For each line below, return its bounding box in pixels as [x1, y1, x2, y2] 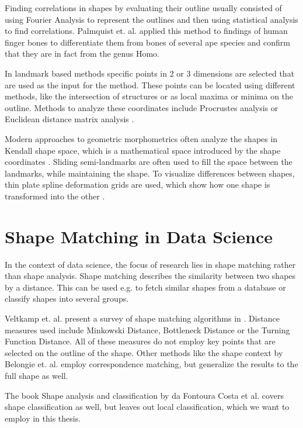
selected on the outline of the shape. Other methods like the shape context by [5, 346, 283, 358]
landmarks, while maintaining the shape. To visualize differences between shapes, [5, 167, 295, 179]
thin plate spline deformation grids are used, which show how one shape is [5, 178, 270, 191]
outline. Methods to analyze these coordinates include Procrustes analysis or [5, 101, 278, 113]
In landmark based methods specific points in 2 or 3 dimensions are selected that [5, 67, 295, 79]
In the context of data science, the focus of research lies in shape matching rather [5, 258, 296, 270]
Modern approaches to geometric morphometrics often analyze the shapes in [5, 132, 278, 144]
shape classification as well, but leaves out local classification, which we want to [5, 401, 290, 413]
